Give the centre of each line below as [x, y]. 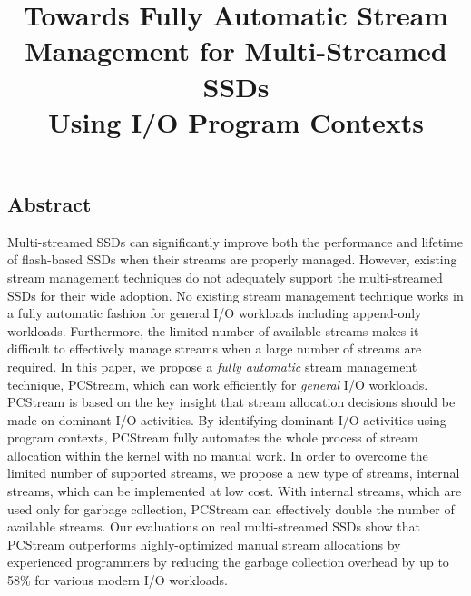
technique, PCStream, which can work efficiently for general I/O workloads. [218, 384]
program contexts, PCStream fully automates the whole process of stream [213, 437]
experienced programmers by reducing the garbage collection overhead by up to [228, 562]
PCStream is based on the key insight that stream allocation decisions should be [231, 402]
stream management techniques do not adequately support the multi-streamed [225, 277]
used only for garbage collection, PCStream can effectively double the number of [231, 508]
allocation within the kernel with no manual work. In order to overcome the [218, 455]
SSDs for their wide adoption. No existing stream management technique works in [235, 295]
